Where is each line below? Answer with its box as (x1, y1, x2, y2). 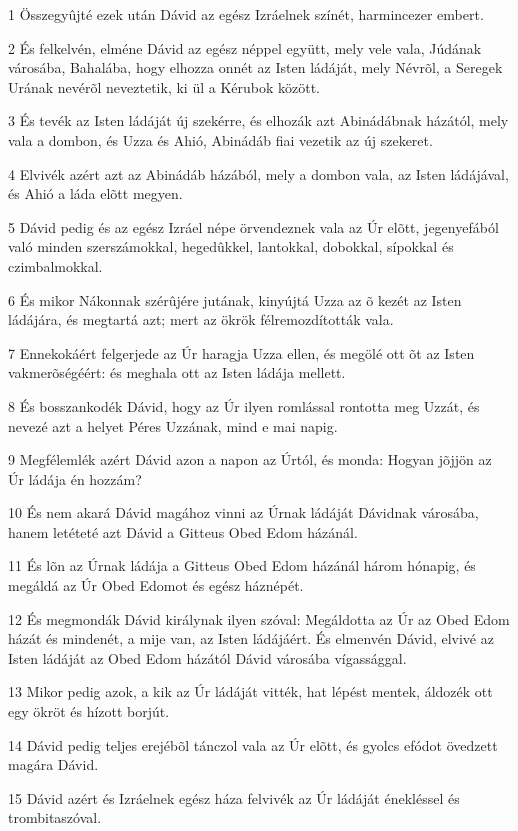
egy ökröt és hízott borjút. (8, 701, 170, 722)
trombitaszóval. (8, 807, 102, 828)
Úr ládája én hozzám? (8, 468, 142, 489)
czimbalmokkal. (8, 255, 103, 276)
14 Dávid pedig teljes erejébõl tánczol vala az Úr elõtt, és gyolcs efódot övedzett (8, 734, 498, 755)
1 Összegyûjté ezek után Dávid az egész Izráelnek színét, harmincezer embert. (8, 4, 484, 24)
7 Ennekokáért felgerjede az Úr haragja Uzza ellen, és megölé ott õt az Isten (8, 342, 475, 363)
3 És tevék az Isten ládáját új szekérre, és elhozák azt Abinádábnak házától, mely (8, 110, 509, 131)
